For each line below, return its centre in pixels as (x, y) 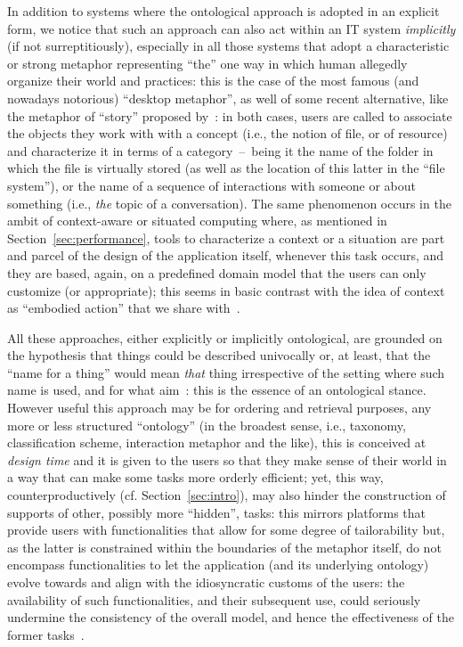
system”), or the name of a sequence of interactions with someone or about (211, 185)
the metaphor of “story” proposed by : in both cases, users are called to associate (230, 115)
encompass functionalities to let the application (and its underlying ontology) (218, 565)
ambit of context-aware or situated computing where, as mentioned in (197, 221)
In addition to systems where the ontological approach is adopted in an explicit (223, 11)
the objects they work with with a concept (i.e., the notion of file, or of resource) (227, 133)
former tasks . (46, 634)
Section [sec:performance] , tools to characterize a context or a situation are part (226, 238)
